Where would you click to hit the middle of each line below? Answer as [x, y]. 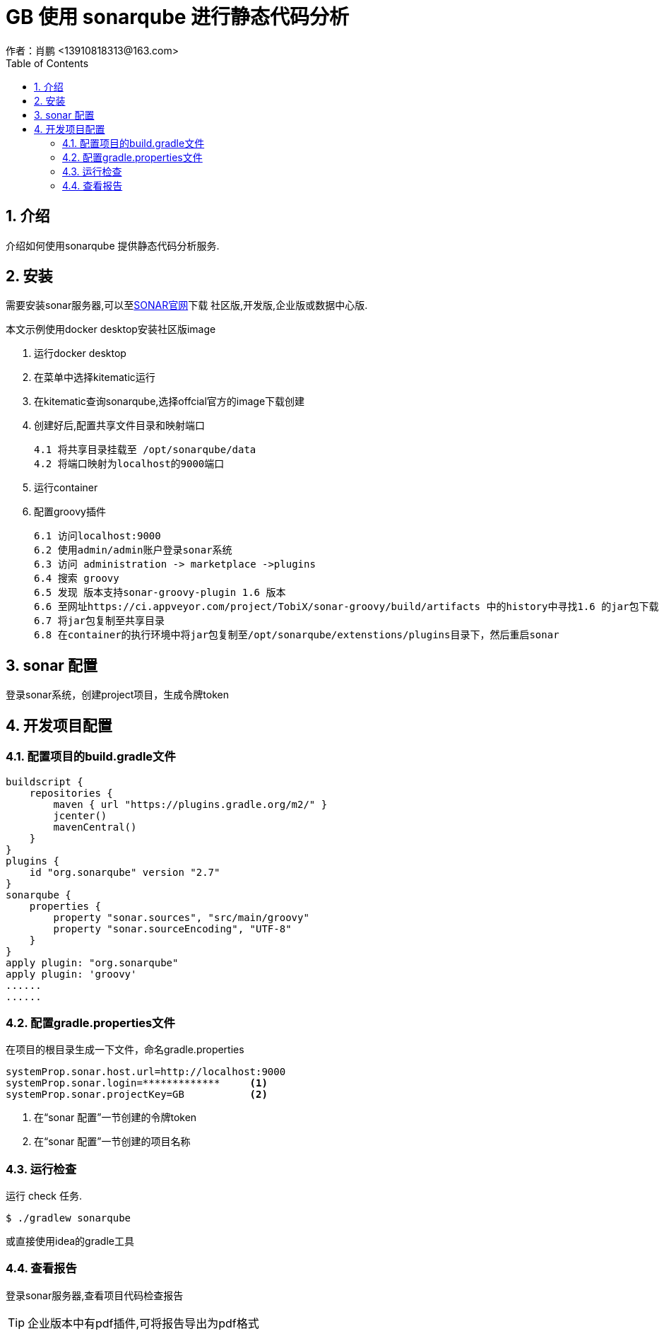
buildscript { [45, 781]
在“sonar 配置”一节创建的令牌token [115, 1118]
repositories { [71, 793]
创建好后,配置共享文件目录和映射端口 [120, 426]
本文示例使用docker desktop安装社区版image [111, 329]
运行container [66, 488]
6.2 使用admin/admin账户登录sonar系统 [133, 550]
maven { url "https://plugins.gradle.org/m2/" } [190, 804]
